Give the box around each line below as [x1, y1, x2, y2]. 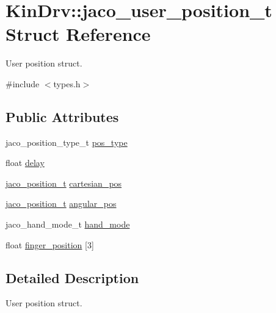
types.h [53, 77, 81, 90]
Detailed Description [5, 268, 139, 287]
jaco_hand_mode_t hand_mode [5, 218, 130, 231]
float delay [5, 156, 45, 169]
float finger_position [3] [5, 238, 94, 251]
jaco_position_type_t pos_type [5, 135, 128, 148]
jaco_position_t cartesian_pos [5, 176, 122, 189]
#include [5, 77, 40, 90]
